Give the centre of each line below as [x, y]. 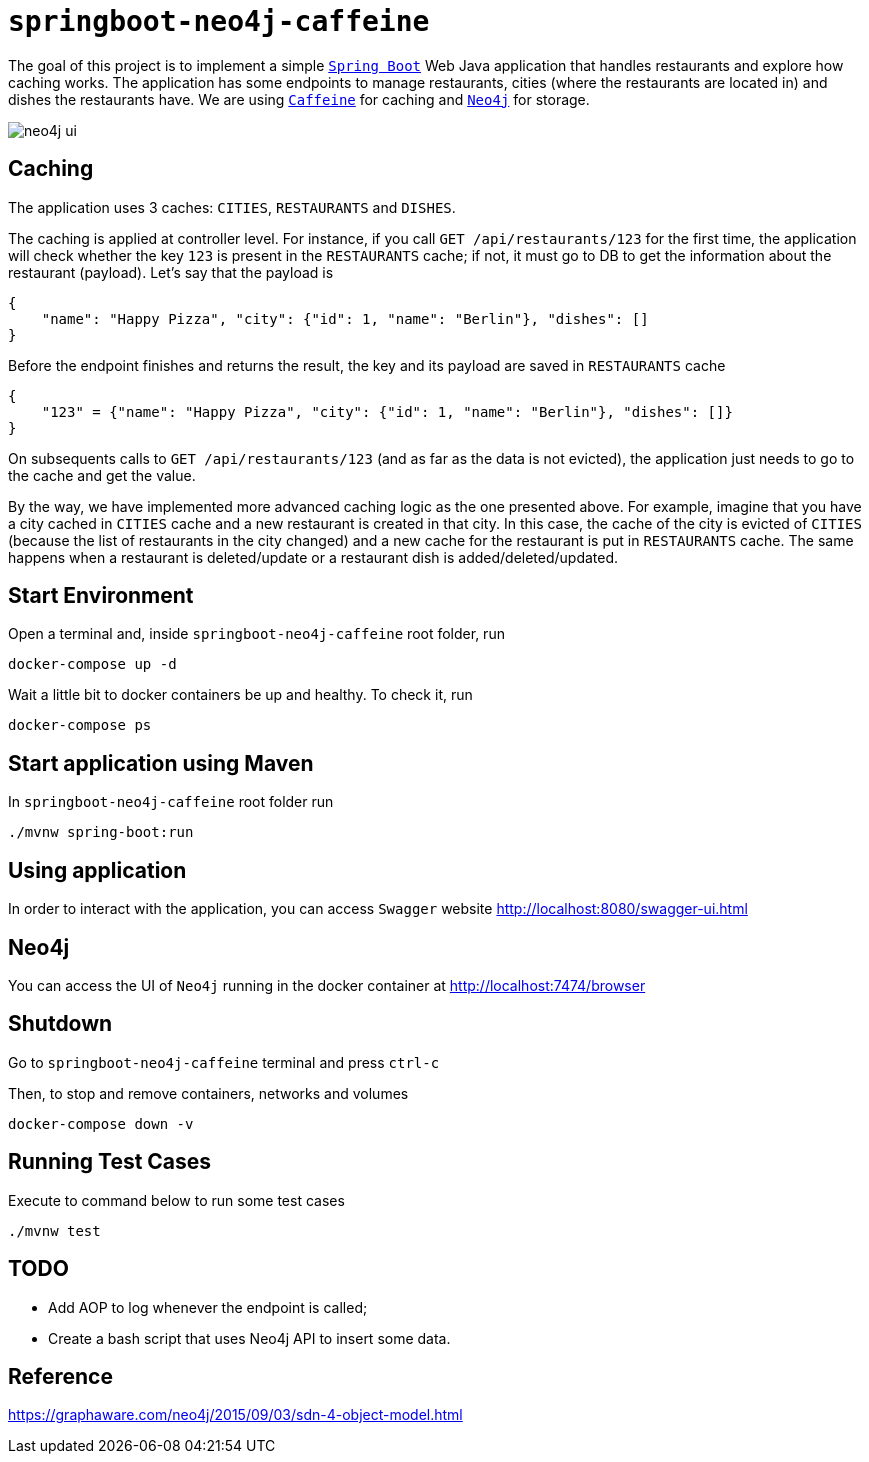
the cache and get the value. [102, 475]
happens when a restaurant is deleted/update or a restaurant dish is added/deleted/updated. [313, 557]
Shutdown [60, 1024]
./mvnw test [54, 1230]
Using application [97, 870]
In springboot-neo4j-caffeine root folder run [171, 802]
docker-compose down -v [101, 1123]
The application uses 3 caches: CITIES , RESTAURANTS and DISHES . [232, 207]
